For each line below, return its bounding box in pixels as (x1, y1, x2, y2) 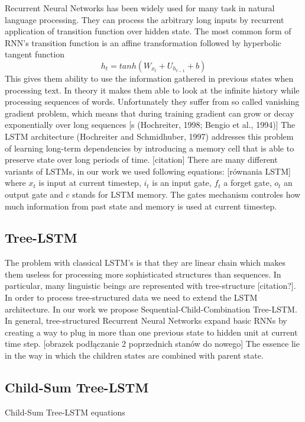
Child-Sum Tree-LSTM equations (5, 405, 125, 418)
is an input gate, (152, 176, 212, 189)
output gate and (5, 188, 63, 200)
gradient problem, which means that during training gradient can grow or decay (5, 107, 294, 119)
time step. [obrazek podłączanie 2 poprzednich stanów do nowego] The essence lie (5, 337, 300, 350)
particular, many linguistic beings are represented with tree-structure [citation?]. (5, 279, 296, 292)
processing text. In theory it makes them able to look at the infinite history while (5, 83, 300, 96)
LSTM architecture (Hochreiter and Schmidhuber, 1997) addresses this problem (5, 130, 294, 142)
